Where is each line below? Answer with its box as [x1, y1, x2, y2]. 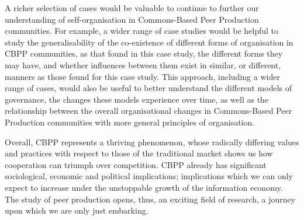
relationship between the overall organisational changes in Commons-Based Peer [5, 104, 292, 117]
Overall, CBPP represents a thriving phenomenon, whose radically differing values [5, 135, 299, 148]
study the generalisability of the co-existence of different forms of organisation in [5, 36, 293, 48]
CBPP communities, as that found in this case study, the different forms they [5, 47, 283, 60]
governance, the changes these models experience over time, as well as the [5, 93, 269, 105]
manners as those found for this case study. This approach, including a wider [5, 70, 280, 82]
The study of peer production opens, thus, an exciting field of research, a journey [5, 193, 296, 205]
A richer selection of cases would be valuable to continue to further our [5, 2, 259, 13]
